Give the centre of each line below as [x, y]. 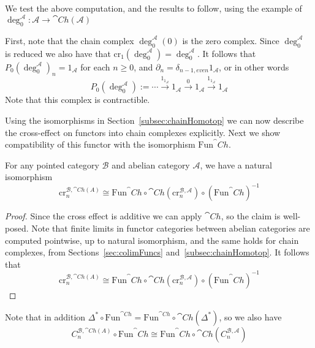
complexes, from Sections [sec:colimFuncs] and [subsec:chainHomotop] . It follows [157, 252]
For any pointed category [52, 165]
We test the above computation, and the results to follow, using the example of [154, 8]
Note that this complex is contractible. [78, 100]
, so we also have [250, 316]
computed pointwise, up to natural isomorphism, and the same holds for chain [152, 240]
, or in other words [254, 66]
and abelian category [151, 165]
